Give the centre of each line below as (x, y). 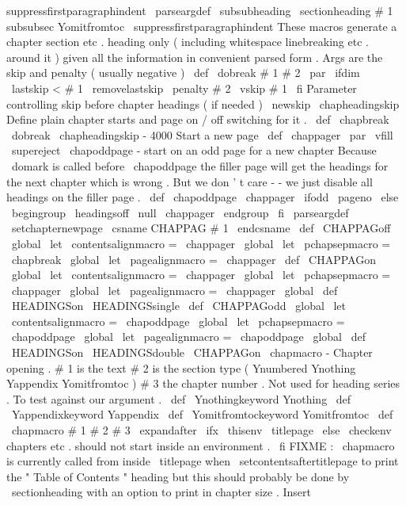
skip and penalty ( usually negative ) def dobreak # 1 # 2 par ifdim (183, 73)
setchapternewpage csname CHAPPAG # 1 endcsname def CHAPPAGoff (201, 228)
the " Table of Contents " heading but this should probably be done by (178, 476)
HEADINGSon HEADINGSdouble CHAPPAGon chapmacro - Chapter (192, 352)
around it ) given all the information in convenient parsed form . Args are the (195, 57)
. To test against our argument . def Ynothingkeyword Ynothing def (179, 398)
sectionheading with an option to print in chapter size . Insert (161, 492)
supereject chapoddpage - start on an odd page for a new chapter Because (194, 150)
